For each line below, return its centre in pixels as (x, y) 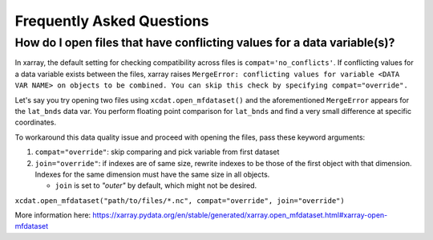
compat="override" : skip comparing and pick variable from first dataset (157, 152)
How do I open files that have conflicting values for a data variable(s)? (205, 43)
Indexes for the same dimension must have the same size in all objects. (152, 174)
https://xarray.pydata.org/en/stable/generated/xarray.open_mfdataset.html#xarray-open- (240, 215)
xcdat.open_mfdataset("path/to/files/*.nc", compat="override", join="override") (180, 200)
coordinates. (35, 122)
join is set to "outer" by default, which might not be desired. (156, 185)
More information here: (53, 215)
